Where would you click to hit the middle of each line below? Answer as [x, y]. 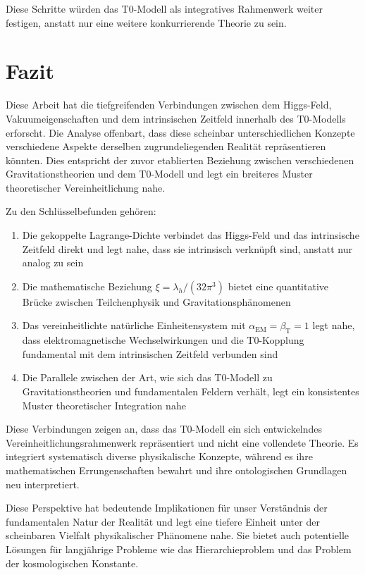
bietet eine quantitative [278, 286]
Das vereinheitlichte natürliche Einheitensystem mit [134, 325]
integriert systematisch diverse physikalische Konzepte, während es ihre [159, 456]
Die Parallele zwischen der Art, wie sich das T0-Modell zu [147, 377]
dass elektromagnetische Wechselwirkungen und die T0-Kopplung [163, 340]
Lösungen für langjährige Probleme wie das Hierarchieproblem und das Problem [179, 549]
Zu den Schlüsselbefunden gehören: [81, 211]
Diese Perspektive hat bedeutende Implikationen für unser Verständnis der [167, 508]
